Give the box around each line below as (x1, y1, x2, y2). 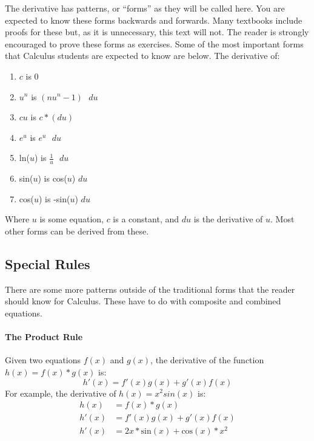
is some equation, (39, 213, 104, 225)
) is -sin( (39, 192, 70, 205)
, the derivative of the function (150, 354, 264, 366)
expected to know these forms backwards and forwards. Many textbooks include (5, 13, 302, 26)
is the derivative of (193, 213, 263, 225)
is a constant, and (113, 213, 179, 225)
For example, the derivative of (5, 386, 116, 399)
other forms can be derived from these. (5, 224, 149, 237)
